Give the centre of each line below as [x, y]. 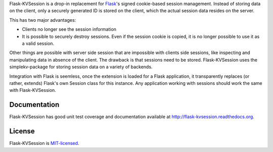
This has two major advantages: [43, 20]
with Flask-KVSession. [33, 90]
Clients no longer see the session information [69, 29]
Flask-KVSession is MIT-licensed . [44, 143]
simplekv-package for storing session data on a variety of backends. [81, 67]
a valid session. [38, 43]
